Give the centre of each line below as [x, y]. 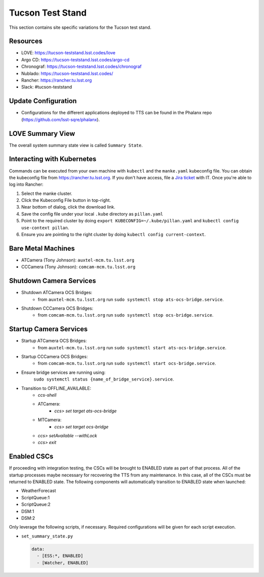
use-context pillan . [45, 228]
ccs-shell [47, 395]
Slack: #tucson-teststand [47, 87]
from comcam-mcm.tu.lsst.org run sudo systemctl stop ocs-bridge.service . [126, 315]
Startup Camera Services [48, 329]
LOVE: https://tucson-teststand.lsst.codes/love [68, 53]
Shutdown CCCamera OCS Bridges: [57, 308]
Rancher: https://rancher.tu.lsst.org [57, 80]
